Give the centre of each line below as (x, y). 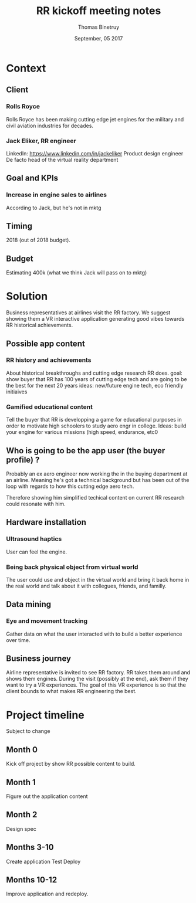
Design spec (21, 829)
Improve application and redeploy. (47, 894)
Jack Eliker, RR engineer (41, 141)
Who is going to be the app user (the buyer (86, 451)
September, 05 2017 (99, 38)
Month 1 (21, 782)
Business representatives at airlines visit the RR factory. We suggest (88, 313)
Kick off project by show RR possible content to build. (71, 764)
